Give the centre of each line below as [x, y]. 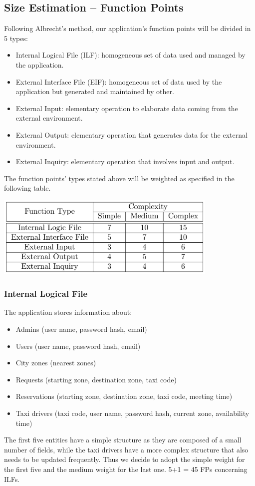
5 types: [16, 38]
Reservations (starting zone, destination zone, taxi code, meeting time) [124, 396]
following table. [27, 188]
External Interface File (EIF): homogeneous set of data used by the [119, 81]
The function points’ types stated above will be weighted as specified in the [119, 178]
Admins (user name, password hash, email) [81, 329]
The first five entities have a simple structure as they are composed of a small [123, 440]
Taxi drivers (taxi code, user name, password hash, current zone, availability [132, 413]
